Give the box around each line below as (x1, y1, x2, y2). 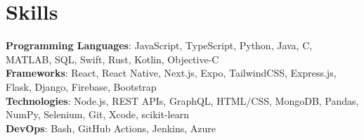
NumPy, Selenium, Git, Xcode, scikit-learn (6, 107, 189, 122)
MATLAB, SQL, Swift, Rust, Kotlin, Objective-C (6, 51, 219, 66)
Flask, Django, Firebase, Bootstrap (6, 79, 157, 94)
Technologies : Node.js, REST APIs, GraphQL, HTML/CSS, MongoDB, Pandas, (6, 93, 359, 108)
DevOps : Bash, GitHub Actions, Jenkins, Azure (6, 120, 216, 135)
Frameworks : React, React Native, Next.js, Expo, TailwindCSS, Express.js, (6, 65, 337, 80)
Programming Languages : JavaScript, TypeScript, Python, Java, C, (6, 38, 313, 53)
